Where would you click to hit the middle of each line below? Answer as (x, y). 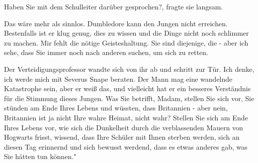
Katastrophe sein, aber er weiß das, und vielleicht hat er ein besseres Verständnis (128, 88)
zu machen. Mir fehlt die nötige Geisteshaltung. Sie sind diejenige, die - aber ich (126, 42)
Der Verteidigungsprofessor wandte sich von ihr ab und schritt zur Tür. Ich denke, (129, 69)
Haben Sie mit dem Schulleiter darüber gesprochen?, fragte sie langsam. (114, 6)
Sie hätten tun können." (40, 156)
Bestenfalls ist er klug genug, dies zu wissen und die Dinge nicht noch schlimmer (127, 33)
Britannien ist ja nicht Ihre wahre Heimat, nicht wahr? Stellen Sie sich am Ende (126, 117)
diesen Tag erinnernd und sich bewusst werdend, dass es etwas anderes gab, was (126, 146)
